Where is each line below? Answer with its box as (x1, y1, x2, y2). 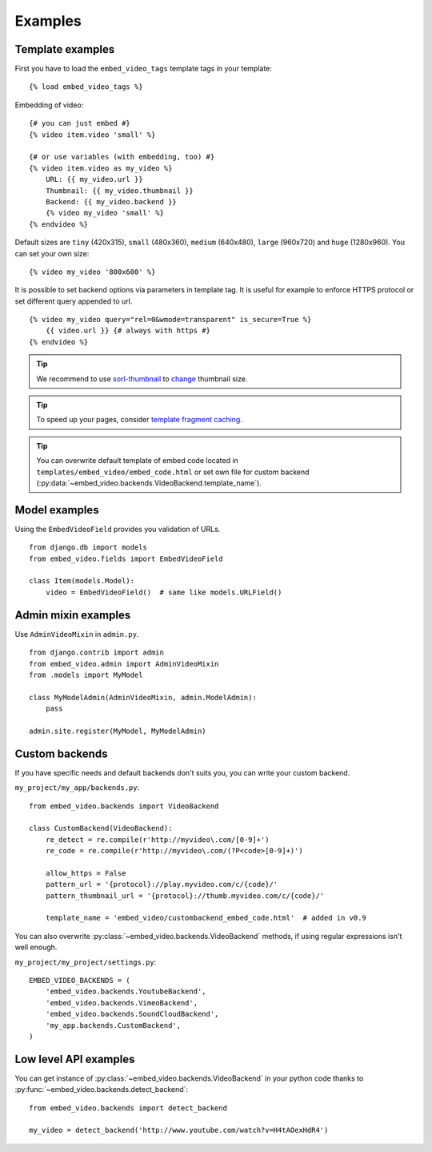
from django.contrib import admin (29, 648, 164, 657)
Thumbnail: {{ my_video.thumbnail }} (45, 186, 194, 195)
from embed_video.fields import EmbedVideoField (29, 554, 223, 563)
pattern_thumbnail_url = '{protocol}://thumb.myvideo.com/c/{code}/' (45, 891, 325, 900)
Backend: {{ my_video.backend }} (45, 197, 178, 206)
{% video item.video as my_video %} (29, 163, 173, 172)
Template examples (14, 42, 115, 56)
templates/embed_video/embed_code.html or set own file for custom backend (36, 467, 310, 477)
